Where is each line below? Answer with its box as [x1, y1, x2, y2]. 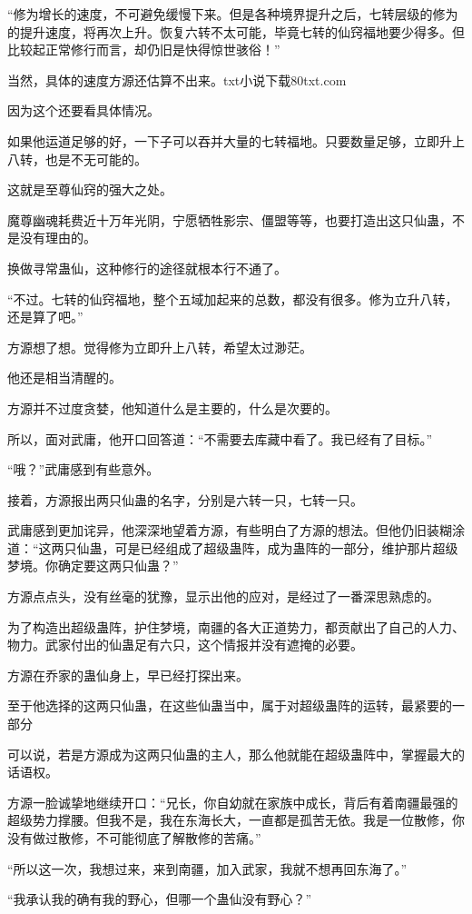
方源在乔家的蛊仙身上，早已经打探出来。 [7, 665, 249, 684]
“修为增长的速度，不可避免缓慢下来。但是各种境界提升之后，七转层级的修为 [7, 5, 458, 23]
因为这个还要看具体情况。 [7, 101, 160, 120]
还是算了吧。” [7, 307, 84, 326]
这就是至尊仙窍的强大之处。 [7, 180, 172, 199]
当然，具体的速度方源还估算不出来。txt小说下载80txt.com [7, 70, 347, 89]
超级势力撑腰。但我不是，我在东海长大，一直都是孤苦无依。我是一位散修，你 [7, 810, 465, 830]
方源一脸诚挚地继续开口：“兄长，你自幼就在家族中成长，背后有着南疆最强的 [7, 792, 458, 811]
